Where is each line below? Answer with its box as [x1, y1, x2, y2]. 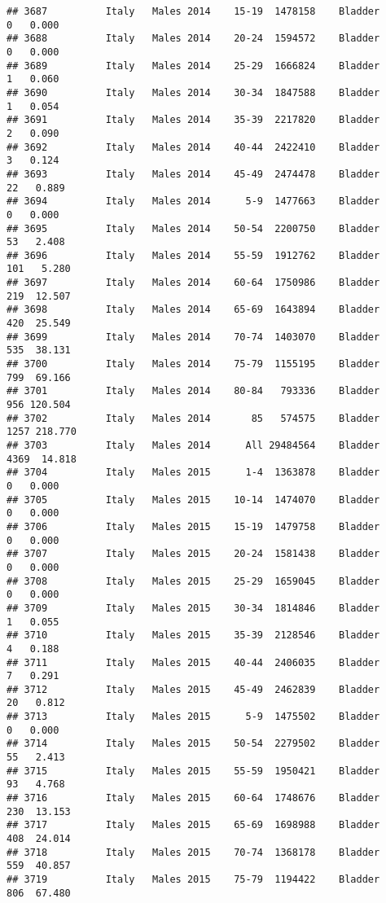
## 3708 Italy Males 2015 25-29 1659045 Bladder [7, 575, 380, 587]
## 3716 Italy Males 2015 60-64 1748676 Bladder [7, 792, 380, 804]
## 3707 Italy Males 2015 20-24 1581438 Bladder [7, 548, 380, 560]
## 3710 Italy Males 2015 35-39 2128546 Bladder [7, 629, 380, 642]
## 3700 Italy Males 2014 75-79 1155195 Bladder [7, 358, 380, 370]
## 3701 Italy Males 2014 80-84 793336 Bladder [7, 385, 380, 397]
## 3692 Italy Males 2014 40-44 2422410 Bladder [7, 141, 380, 153]
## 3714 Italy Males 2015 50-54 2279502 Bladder [7, 738, 380, 750]
